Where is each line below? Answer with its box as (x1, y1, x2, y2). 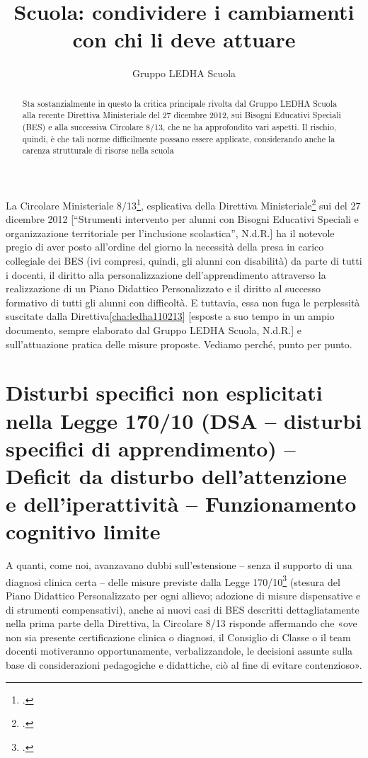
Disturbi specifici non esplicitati (6, 378, 323, 407)
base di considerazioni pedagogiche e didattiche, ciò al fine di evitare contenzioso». (6, 657, 362, 672)
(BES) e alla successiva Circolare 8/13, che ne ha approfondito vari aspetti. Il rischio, (22, 121, 337, 133)
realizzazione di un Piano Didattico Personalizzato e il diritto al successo (6, 281, 321, 296)
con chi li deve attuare (72, 25, 296, 54)
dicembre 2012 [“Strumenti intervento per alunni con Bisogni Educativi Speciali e (6, 212, 359, 226)
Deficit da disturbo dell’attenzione (6, 461, 347, 490)
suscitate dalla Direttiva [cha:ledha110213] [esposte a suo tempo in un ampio (6, 309, 335, 323)
